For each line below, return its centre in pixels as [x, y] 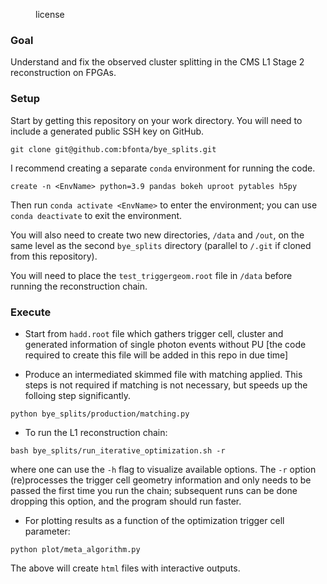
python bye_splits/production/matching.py [100, 414]
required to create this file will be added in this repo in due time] [156, 355]
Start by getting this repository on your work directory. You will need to [156, 120]
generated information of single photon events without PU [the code [165, 344]
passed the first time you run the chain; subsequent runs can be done [154, 490]
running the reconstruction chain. [79, 286]
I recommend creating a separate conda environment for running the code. [163, 168]
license [50, 14]
